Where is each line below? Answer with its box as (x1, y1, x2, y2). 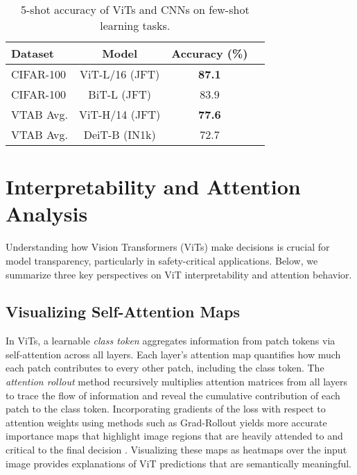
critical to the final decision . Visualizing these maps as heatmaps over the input (6, 442, 347, 457)
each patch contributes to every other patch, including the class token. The (6, 360, 324, 375)
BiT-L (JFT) (88, 86, 152, 102)
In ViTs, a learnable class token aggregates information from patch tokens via (6, 333, 336, 348)
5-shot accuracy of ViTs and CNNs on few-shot (20, 1, 250, 17)
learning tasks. (100, 17, 171, 33)
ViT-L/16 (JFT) (80, 66, 160, 82)
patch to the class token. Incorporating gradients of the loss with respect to (6, 401, 326, 416)
